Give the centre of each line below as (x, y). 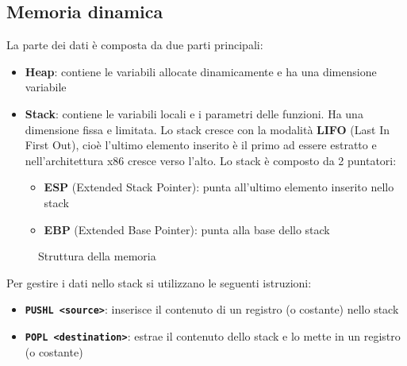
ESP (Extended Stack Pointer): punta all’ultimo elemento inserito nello (219, 187)
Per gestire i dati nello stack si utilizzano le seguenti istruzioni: (159, 282)
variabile (46, 87)
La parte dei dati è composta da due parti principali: (135, 45)
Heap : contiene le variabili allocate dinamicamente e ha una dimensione (201, 71)
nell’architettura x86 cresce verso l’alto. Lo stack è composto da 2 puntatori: (211, 160)
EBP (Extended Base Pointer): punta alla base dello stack (187, 229)
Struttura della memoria (97, 256)
